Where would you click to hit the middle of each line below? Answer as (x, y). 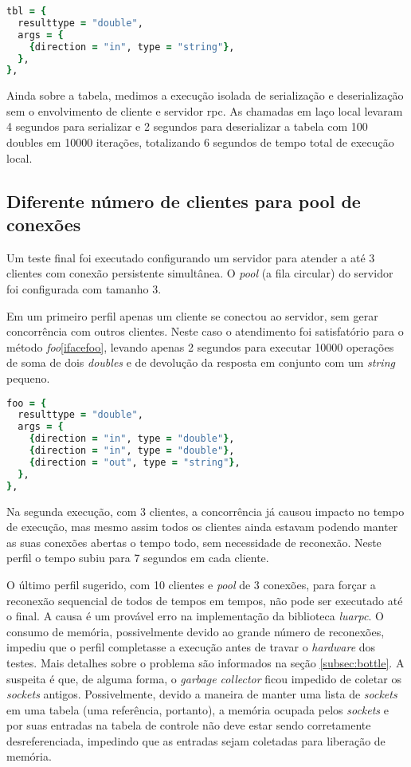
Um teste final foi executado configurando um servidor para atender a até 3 (191, 257)
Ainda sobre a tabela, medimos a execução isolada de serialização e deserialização (205, 95)
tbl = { (27, 11)
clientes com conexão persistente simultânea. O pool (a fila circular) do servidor (200, 273)
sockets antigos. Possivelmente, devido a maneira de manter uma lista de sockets (202, 694)
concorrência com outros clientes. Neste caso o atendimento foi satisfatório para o (205, 331)
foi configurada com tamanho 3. (84, 289)
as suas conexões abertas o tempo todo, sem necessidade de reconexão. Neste (194, 542)
